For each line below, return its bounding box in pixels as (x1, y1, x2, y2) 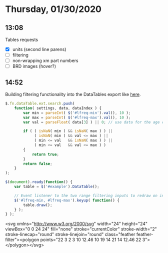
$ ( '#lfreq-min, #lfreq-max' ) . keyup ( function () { (14, 197, 120, 203)
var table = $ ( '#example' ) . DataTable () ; (14, 184, 99, 189)
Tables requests (5, 36, 38, 42)
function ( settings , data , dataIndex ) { (14, 105, 101, 110)
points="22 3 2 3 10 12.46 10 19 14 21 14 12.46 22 (40, 236, 141, 243)
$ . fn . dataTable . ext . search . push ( (5, 101, 75, 106)
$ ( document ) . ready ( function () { (5, 179, 72, 184)
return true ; (31, 151, 59, 157)
